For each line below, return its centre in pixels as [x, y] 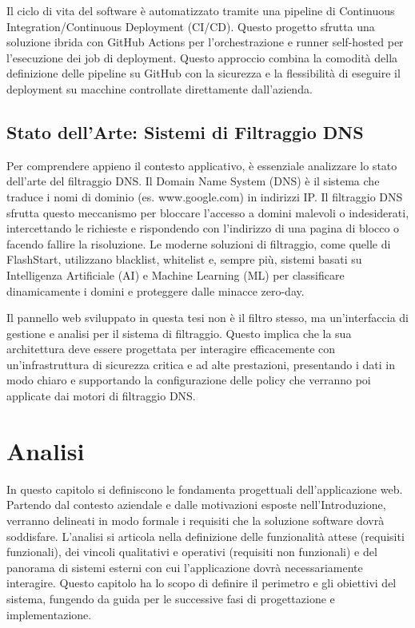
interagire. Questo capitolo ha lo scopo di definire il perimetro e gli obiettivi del [202, 583]
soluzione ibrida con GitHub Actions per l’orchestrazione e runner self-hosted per [205, 42]
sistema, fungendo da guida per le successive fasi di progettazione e [171, 598]
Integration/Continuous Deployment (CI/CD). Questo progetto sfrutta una [191, 26]
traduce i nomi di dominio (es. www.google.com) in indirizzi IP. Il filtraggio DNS [205, 196]
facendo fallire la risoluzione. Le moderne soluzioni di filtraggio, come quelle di [199, 243]
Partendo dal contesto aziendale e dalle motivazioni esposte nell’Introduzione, [196, 505]
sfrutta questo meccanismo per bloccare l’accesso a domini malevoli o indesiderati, [208, 212]
